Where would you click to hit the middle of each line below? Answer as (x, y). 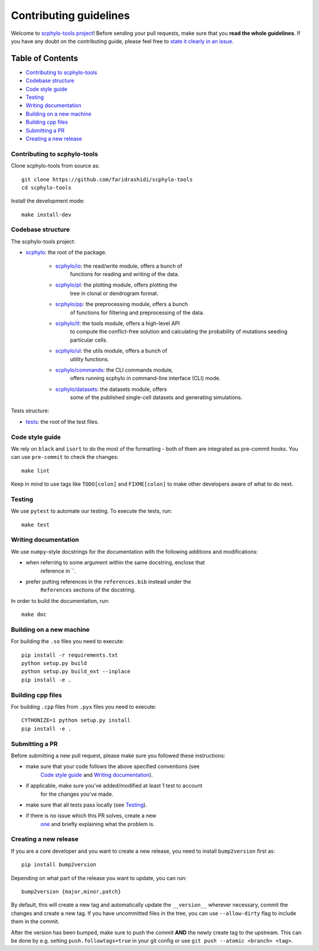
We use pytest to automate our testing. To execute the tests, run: (92, 511)
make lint (35, 470)
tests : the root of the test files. (62, 422)
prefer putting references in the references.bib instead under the (108, 581)
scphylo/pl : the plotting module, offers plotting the (116, 285)
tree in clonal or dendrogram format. (114, 293)
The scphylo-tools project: (43, 241)
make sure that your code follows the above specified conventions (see (113, 766)
